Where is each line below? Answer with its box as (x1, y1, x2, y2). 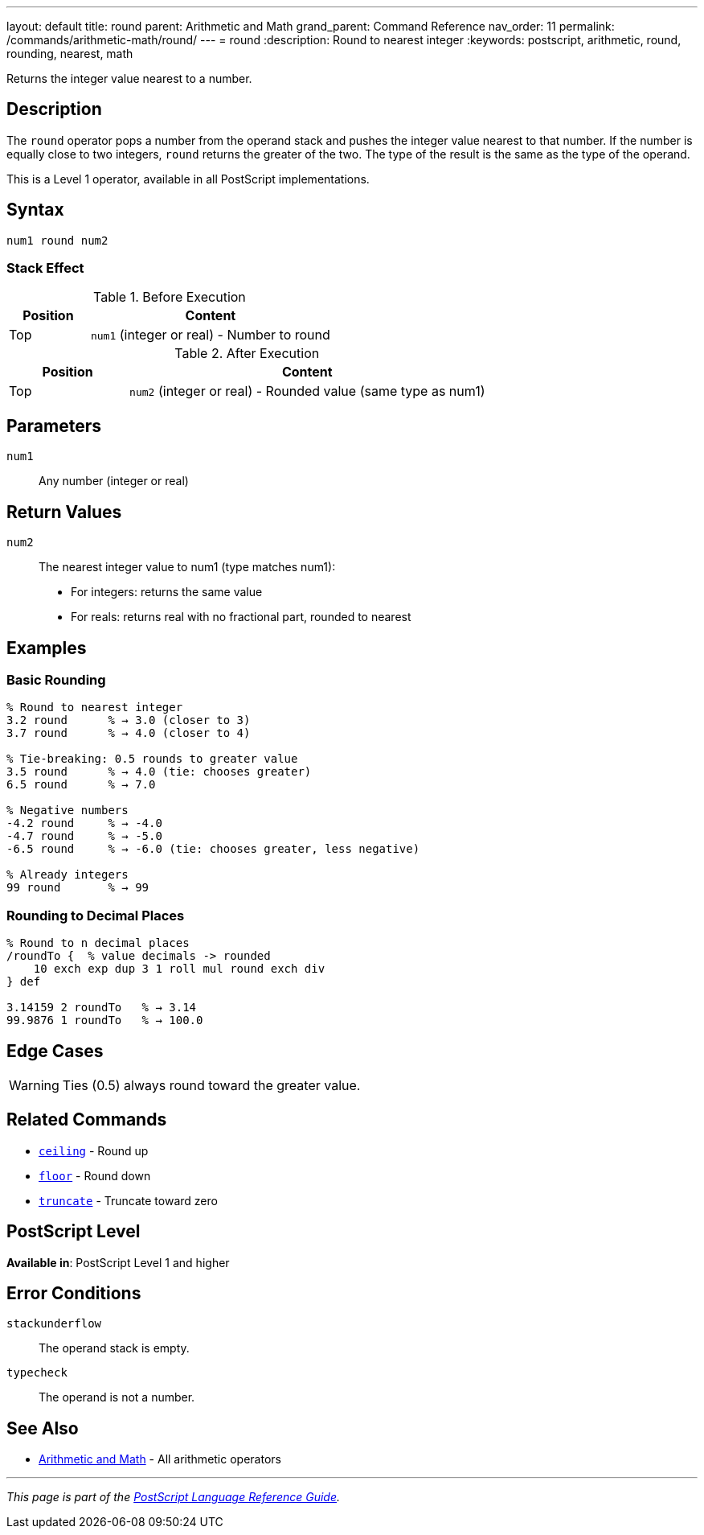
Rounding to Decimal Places (6, 907, 185, 924)
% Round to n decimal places (6, 936, 190, 950)
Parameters (6, 415, 101, 436)
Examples (6, 637, 87, 658)
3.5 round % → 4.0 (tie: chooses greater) (6, 765, 312, 779)
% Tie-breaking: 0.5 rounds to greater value (6, 752, 298, 766)
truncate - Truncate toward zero (39, 1193, 218, 1208)
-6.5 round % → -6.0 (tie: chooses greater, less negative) (6, 842, 420, 856)
